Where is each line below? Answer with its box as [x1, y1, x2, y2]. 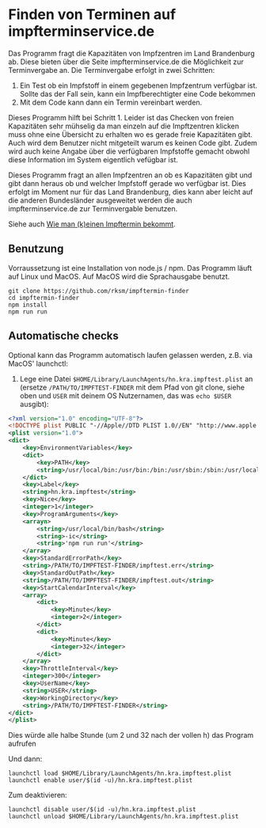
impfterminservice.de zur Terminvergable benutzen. [8, 203, 178, 213]
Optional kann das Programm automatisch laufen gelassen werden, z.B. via [8, 350, 253, 359]
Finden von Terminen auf [8, 6, 177, 24]
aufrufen [8, 739, 37, 749]
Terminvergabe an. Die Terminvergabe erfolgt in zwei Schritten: [8, 65, 215, 74]
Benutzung [8, 242, 64, 256]
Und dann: [8, 754, 43, 764]
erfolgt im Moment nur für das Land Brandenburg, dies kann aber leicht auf [8, 187, 253, 196]
